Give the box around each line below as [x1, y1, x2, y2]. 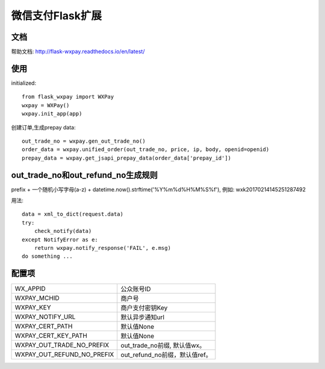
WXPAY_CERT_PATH [14, 322, 73, 330]
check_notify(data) [34, 228, 92, 235]
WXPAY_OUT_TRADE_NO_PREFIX [14, 341, 110, 349]
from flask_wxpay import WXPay [22, 93, 114, 101]
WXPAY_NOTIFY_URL [14, 313, 76, 321]
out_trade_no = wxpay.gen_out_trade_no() [22, 137, 146, 144]
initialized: [11, 79, 36, 87]
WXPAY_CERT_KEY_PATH [14, 332, 87, 340]
